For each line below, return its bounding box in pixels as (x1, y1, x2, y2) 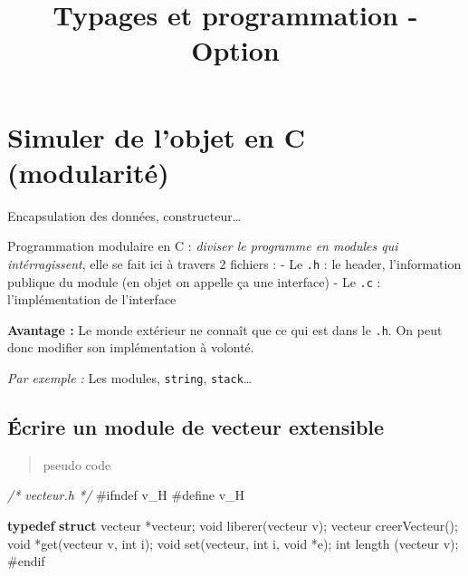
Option (191, 32, 280, 69)
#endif (7, 552, 45, 571)
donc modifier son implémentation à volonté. (7, 338, 254, 357)
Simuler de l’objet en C (7, 118, 305, 155)
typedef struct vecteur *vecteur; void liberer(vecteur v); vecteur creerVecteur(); (7, 516, 458, 535)
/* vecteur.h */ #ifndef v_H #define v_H (7, 485, 245, 504)
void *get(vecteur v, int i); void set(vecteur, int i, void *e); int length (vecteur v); (7, 533, 459, 552)
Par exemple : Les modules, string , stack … (7, 369, 253, 388)
